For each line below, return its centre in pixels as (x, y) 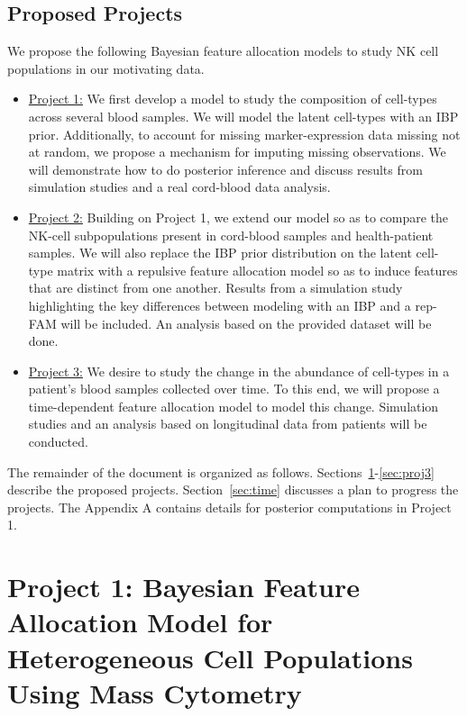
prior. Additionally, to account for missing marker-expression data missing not (244, 134)
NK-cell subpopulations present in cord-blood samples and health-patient (231, 235)
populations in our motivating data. (106, 68)
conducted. (58, 442)
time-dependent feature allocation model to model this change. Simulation (233, 406)
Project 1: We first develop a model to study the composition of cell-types (233, 99)
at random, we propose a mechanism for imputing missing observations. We (237, 152)
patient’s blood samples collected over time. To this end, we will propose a (234, 389)
